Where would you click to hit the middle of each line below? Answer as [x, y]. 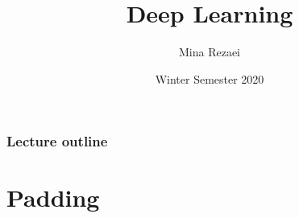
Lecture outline [57, 141]
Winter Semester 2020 [210, 78]
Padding [53, 197]
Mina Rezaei [210, 52]
